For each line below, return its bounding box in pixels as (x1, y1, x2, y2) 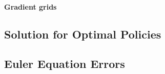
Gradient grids (4, 1, 57, 12)
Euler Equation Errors (4, 56, 125, 71)
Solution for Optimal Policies (4, 26, 161, 42)
